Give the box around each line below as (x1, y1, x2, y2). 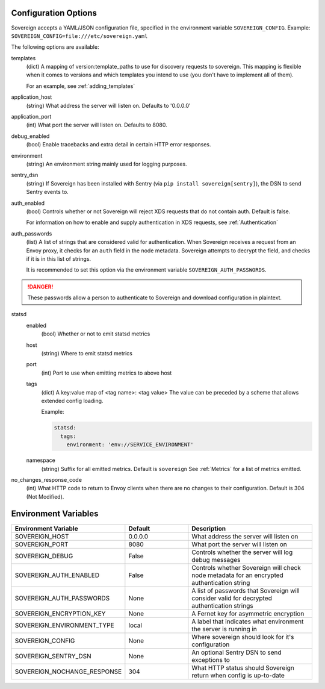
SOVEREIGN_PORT (14, 540, 69, 548)
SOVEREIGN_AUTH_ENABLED (14, 571, 99, 579)
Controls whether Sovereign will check (191, 563, 301, 572)
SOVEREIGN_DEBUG (14, 552, 73, 560)
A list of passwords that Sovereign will (191, 586, 300, 594)
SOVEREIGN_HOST (14, 532, 69, 540)
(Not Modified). (26, 493, 64, 500)
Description (191, 524, 226, 532)
